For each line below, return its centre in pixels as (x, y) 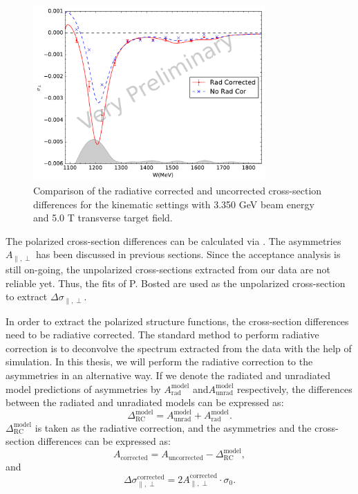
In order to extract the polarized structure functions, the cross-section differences (177, 321)
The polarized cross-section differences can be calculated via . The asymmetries (173, 240)
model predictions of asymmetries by (83, 388)
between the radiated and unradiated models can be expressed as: (145, 402)
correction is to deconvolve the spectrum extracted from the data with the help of (179, 348)
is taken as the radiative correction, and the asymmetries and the (173, 427)
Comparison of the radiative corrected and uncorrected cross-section (178, 191)
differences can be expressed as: (104, 441)
